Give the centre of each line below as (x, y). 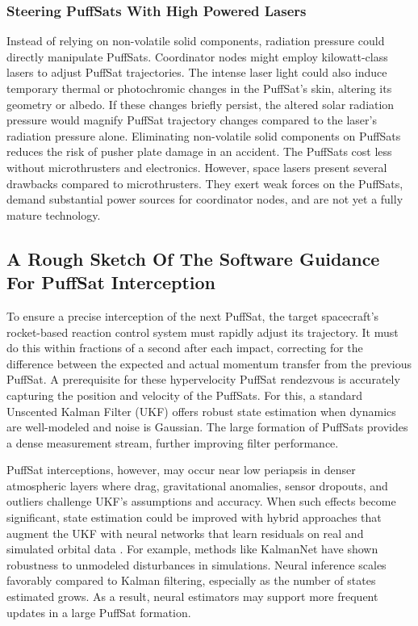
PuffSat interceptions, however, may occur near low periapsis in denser (181, 470)
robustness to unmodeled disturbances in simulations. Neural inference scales (196, 564)
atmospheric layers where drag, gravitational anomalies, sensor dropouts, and (197, 485)
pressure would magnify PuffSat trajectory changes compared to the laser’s (192, 120)
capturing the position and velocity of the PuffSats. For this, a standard (185, 395)
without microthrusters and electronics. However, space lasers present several (197, 167)
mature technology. (54, 214)
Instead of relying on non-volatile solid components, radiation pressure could (196, 41)
